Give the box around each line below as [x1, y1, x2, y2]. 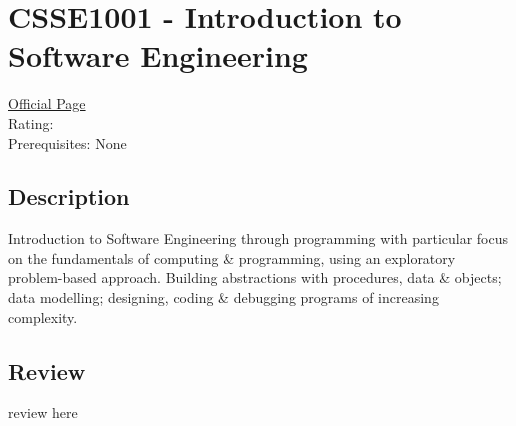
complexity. [8, 306, 78, 327]
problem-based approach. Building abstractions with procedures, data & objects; [8, 267, 502, 288]
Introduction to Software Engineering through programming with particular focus [8, 228, 509, 249]
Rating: [8, 112, 54, 133]
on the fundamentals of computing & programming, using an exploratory [8, 247, 456, 268]
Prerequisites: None [8, 132, 127, 153]
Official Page [8, 93, 86, 114]
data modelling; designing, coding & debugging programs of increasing [8, 287, 439, 308]
